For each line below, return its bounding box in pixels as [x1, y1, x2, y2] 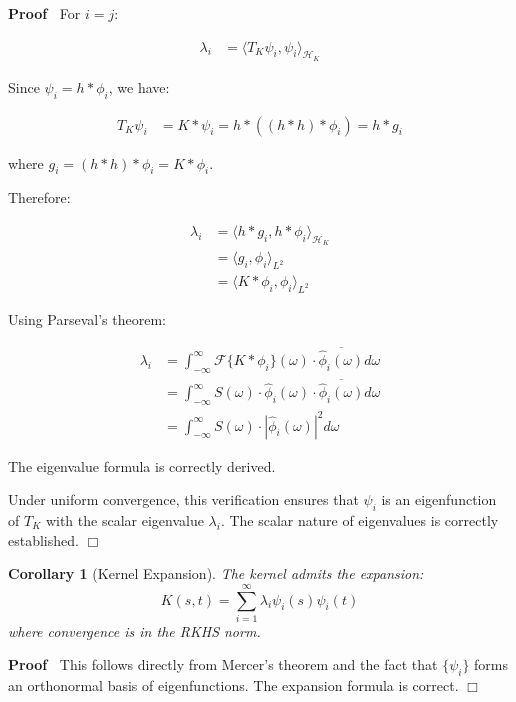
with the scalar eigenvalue [45, 509, 204, 530]
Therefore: [8, 187, 71, 208]
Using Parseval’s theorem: [8, 308, 166, 329]
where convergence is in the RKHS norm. [8, 620, 261, 641]
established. [8, 529, 79, 550]
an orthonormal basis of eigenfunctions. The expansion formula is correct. [8, 675, 459, 696]
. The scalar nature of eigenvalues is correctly [220, 509, 499, 530]
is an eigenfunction [381, 489, 497, 510]
